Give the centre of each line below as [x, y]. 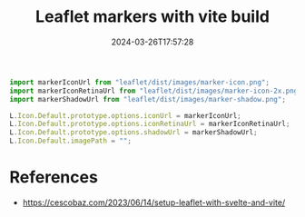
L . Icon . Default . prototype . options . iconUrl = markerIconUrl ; [126, 115]
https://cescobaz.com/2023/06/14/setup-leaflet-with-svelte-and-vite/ [154, 202]
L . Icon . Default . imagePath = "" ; [70, 141]
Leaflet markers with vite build [152, 17]
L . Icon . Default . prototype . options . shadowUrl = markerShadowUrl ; [133, 133]
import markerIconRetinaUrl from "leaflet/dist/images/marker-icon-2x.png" [156, 91]
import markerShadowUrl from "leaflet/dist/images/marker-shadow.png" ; [148, 99]
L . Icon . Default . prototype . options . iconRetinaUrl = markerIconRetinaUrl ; [150, 124]
